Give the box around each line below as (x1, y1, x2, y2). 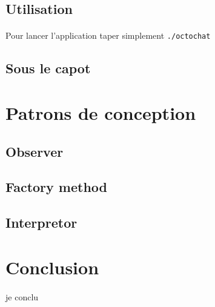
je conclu (5, 290, 39, 303)
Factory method (5, 177, 108, 196)
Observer (5, 142, 64, 160)
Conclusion (5, 254, 99, 279)
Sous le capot (5, 59, 91, 78)
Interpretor (5, 213, 78, 232)
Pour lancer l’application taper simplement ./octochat (5, 29, 211, 42)
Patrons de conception (5, 101, 196, 125)
